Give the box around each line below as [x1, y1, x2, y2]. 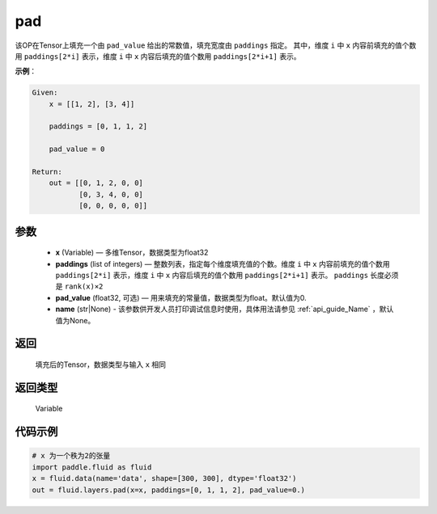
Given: [32, 88, 58, 97]
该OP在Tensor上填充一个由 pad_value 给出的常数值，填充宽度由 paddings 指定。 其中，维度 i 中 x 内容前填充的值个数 [15, 40, 417, 50]
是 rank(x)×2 [55, 281, 104, 291]
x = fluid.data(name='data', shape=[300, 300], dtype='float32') [32, 474, 297, 483]
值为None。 [55, 315, 95, 325]
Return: [32, 167, 62, 177]
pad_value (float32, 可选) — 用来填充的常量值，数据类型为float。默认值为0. [55, 293, 307, 302]
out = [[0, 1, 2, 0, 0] [49, 179, 143, 187]
